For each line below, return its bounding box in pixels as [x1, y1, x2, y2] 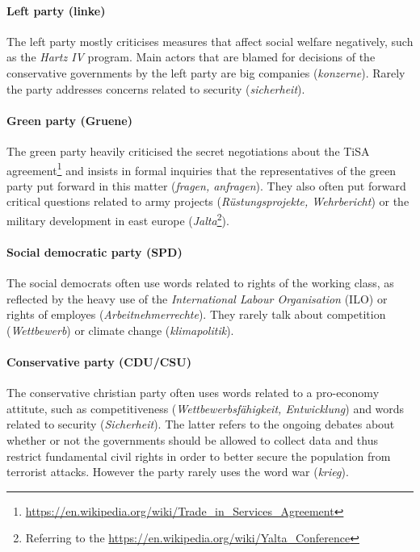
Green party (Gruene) [6, 111, 132, 128]
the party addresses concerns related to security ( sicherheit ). [6, 80, 305, 97]
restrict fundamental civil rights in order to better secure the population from [6, 447, 391, 464]
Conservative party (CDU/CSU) [6, 353, 191, 370]
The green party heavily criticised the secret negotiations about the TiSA [6, 142, 370, 159]
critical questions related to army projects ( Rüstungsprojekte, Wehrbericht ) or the [6, 193, 409, 210]
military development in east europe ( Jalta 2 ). [6, 210, 229, 228]
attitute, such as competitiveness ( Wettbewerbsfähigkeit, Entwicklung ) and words [6, 399, 405, 416]
